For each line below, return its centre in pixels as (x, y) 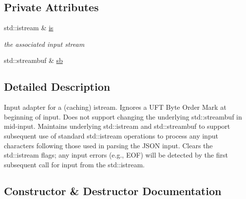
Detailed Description (57, 87)
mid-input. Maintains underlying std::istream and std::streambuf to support (117, 126)
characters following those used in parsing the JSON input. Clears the (108, 145)
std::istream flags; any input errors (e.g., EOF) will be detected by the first (116, 155)
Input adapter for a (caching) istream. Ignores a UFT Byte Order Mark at (115, 107)
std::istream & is (29, 28)
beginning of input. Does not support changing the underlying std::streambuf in (123, 116)
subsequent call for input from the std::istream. (75, 164)
